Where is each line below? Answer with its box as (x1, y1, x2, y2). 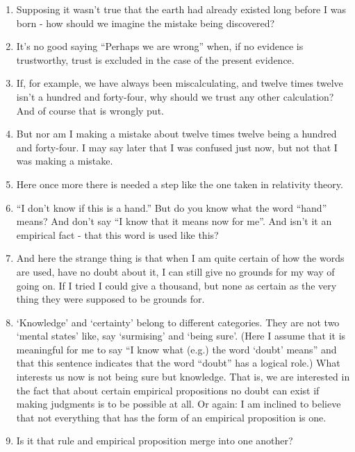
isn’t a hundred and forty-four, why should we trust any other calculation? (16, 89, 334, 103)
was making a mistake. (16, 153, 113, 168)
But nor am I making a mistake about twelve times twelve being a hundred (16, 126, 337, 141)
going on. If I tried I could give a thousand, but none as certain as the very (16, 278, 337, 292)
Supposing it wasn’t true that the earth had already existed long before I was (16, 2, 346, 16)
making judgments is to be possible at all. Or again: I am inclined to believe (16, 396, 341, 411)
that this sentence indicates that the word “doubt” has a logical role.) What (16, 355, 340, 370)
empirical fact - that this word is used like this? (16, 227, 219, 242)
